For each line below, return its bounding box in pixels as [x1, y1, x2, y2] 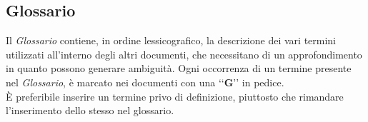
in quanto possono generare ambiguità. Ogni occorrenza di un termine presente [6, 61, 352, 76]
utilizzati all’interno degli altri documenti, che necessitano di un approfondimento [6, 46, 362, 61]
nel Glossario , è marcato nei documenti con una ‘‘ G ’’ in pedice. [6, 74, 284, 89]
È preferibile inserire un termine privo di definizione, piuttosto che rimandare [6, 88, 344, 103]
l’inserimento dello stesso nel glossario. [6, 103, 174, 118]
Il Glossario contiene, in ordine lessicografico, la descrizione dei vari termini [6, 33, 337, 48]
